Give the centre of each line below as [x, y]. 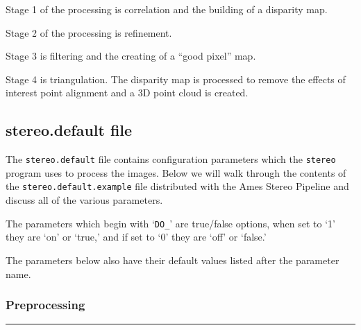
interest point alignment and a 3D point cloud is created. [127, 93]
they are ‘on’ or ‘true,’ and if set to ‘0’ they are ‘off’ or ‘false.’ [136, 237]
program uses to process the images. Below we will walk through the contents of [176, 172]
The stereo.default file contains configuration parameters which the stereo [171, 159]
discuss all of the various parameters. [84, 200]
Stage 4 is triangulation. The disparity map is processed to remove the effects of [176, 79]
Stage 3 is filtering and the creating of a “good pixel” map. [131, 56]
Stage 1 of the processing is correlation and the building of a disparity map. [167, 9]
